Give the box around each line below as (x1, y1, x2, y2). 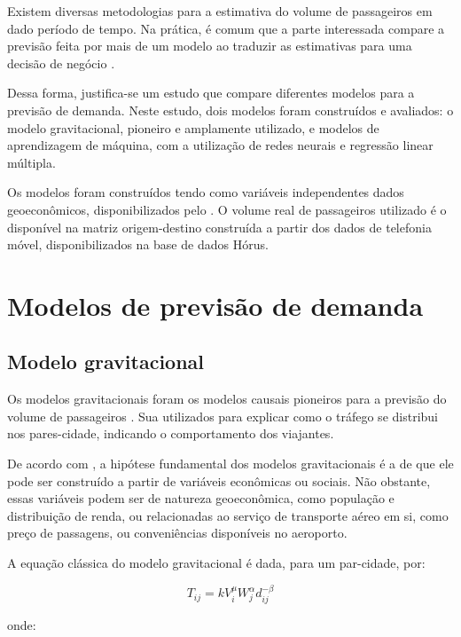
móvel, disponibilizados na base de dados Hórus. (7, 235, 269, 254)
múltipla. (7, 153, 56, 171)
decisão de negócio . (7, 53, 115, 72)
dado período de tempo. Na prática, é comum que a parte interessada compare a (7, 19, 445, 37)
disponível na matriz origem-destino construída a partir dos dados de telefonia (7, 217, 432, 236)
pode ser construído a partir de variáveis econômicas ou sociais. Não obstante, (7, 471, 431, 490)
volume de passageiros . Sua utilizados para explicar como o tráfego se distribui (7, 406, 438, 425)
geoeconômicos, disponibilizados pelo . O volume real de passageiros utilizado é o (7, 200, 447, 218)
